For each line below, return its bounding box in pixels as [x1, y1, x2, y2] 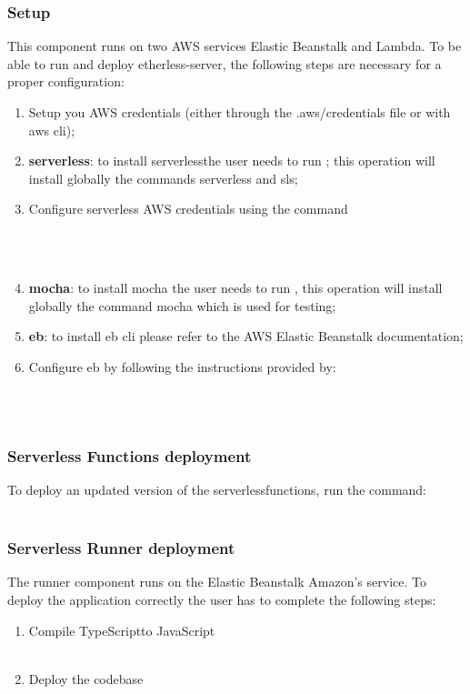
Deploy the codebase [28, 669, 144, 688]
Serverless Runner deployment [7, 537, 235, 559]
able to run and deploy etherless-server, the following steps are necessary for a [7, 54, 442, 73]
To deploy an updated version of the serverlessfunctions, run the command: [7, 479, 427, 498]
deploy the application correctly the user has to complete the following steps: [7, 589, 436, 609]
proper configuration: [7, 72, 125, 91]
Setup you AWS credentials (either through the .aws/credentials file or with [28, 103, 451, 121]
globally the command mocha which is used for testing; [28, 296, 336, 315]
